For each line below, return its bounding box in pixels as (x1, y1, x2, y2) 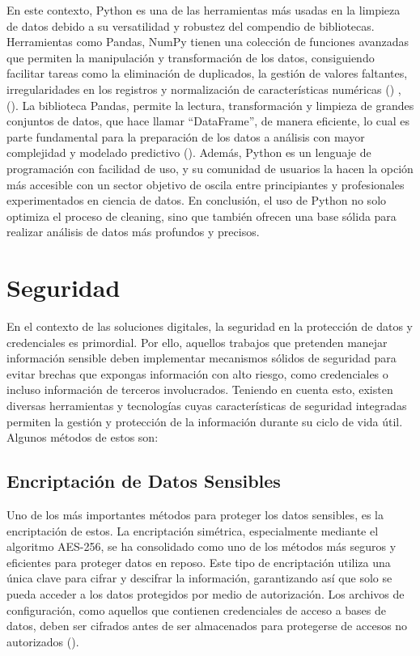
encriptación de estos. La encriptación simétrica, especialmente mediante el (6, 522, 379, 539)
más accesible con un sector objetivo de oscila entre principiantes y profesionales (6, 176, 405, 193)
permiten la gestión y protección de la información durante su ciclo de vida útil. (6, 413, 403, 430)
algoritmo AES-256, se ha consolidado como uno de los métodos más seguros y (6, 538, 397, 555)
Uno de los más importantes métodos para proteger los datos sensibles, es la (6, 506, 384, 523)
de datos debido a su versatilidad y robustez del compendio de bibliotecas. (6, 17, 375, 34)
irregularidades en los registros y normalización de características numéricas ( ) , (6, 80, 401, 97)
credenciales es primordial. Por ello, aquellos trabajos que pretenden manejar (6, 333, 388, 350)
